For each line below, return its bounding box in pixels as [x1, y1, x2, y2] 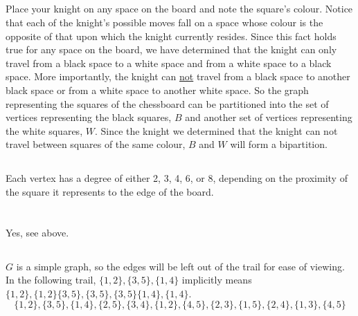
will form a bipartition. [230, 137, 328, 151]
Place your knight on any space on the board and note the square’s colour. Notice [6, 1, 353, 16]
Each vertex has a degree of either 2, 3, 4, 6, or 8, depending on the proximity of [6, 171, 348, 185]
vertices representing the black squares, [6, 110, 172, 124]
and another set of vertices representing [185, 110, 352, 124]
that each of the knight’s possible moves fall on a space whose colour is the [6, 15, 323, 29]
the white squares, [6, 123, 83, 138]
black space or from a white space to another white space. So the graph [6, 82, 309, 97]
